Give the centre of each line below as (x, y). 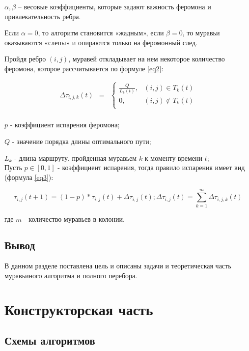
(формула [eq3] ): (29, 177)
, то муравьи (201, 33)
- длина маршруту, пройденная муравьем (76, 158)
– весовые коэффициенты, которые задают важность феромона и (114, 6)
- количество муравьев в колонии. (74, 219)
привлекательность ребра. (43, 16)
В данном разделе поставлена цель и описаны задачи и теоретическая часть (118, 266)
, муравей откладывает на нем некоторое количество (147, 59)
